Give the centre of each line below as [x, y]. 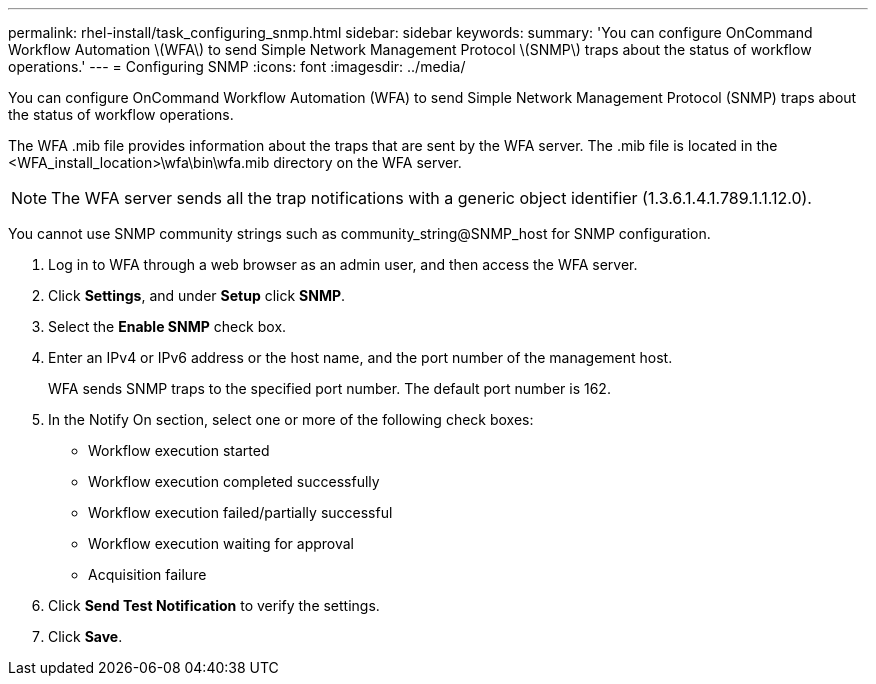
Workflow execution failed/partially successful [240, 512]
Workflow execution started [179, 450]
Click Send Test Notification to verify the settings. [214, 605]
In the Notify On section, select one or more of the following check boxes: [291, 419]
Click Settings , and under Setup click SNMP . [197, 295]
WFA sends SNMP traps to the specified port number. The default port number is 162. [329, 388]
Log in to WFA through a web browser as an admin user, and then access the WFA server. [343, 264]
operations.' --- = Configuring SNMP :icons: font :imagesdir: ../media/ [237, 66]
